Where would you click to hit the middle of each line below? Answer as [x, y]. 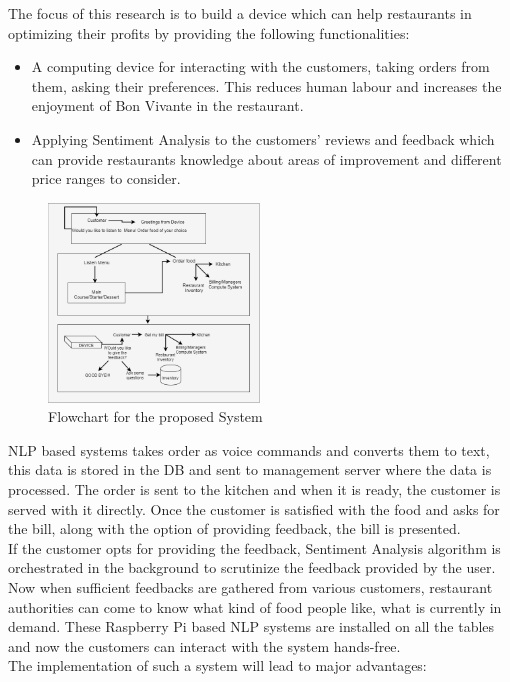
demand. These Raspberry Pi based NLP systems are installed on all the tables [251, 626]
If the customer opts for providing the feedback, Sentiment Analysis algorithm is [254, 547]
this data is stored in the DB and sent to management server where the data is [250, 469]
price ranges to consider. [106, 178]
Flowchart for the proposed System [155, 416]
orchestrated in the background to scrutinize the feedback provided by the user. [252, 567]
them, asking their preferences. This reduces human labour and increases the [266, 85]
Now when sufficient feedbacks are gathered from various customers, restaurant [250, 586]
